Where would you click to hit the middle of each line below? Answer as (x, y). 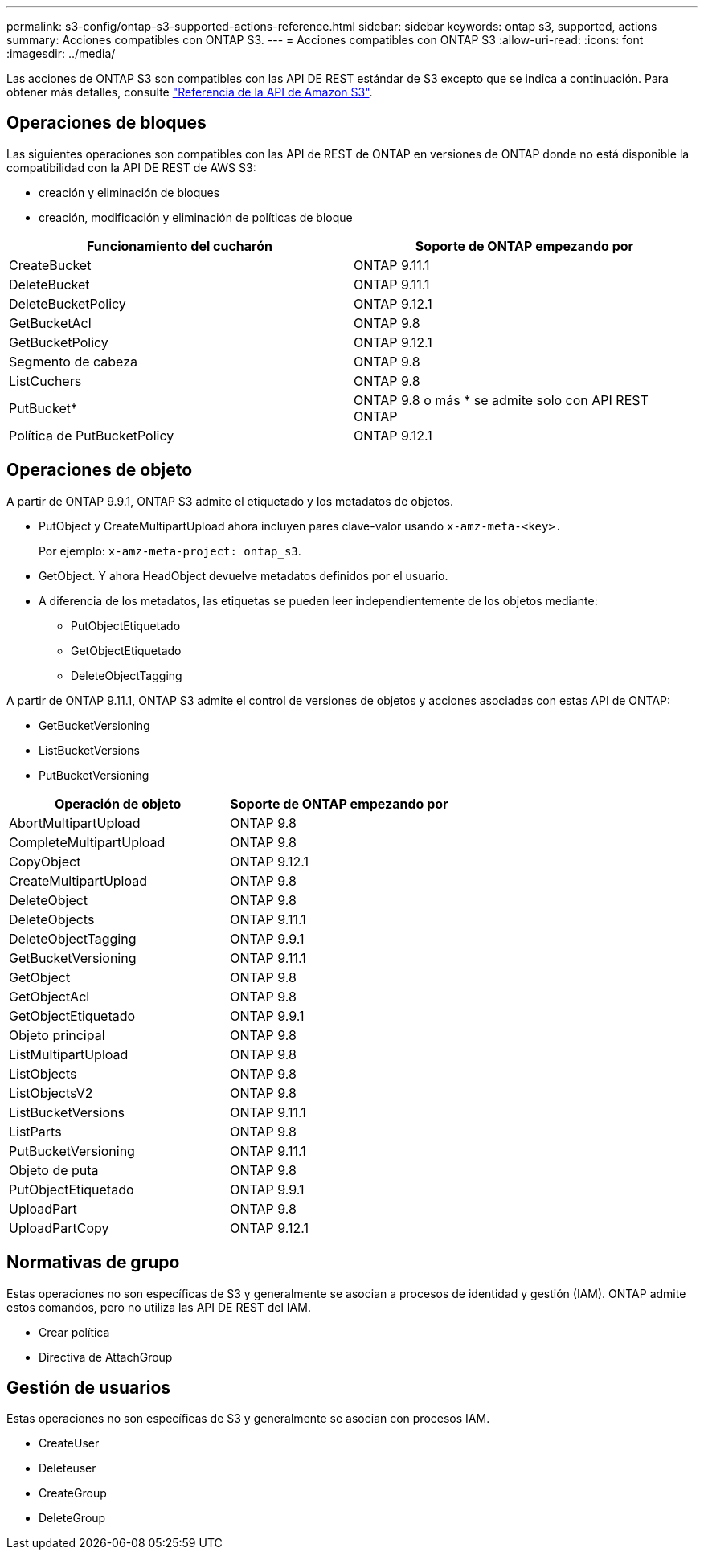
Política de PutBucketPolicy (92, 435)
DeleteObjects (52, 919)
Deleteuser (68, 1468)
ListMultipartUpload (69, 1054)
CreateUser (69, 1443)
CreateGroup (73, 1493)
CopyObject (45, 861)
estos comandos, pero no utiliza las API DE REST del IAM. (159, 1307)
